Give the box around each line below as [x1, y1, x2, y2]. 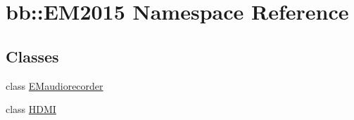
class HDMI [6, 102, 56, 116]
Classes [6, 45, 59, 67]
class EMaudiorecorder [6, 78, 103, 93]
